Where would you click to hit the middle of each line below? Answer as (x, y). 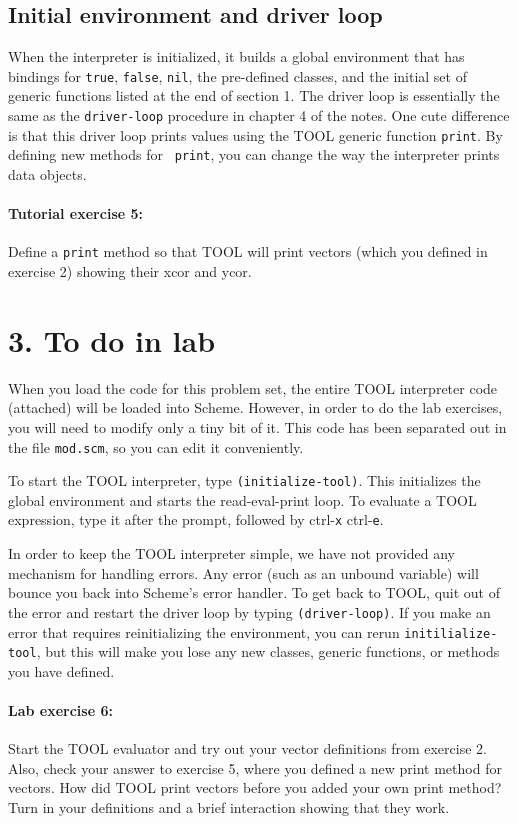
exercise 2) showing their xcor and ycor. (130, 271)
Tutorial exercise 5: (75, 213)
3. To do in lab (112, 339)
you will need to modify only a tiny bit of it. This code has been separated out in (257, 426)
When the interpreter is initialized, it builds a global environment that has (236, 56)
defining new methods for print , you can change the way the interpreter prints (254, 154)
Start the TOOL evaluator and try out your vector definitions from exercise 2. (247, 748)
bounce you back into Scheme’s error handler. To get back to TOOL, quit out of (254, 592)
